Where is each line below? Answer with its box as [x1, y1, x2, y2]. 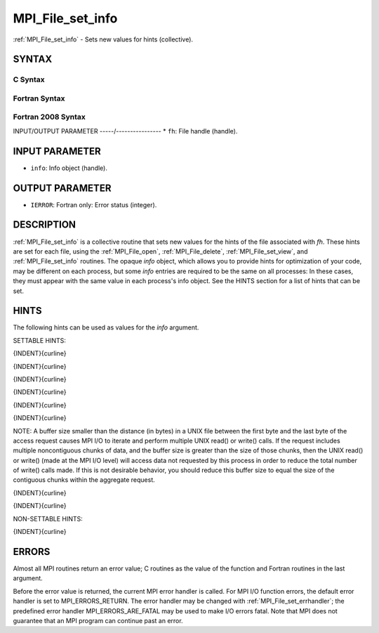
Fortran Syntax [13, 93, 65, 103]
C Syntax [13, 74, 45, 84]
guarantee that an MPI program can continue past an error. [13, 616, 183, 625]
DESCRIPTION [13, 218, 77, 231]
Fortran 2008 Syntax [13, 112, 86, 122]
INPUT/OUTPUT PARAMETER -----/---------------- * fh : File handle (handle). [13, 126, 238, 135]
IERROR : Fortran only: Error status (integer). [30, 200, 157, 209]
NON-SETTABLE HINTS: [13, 514, 84, 523]
